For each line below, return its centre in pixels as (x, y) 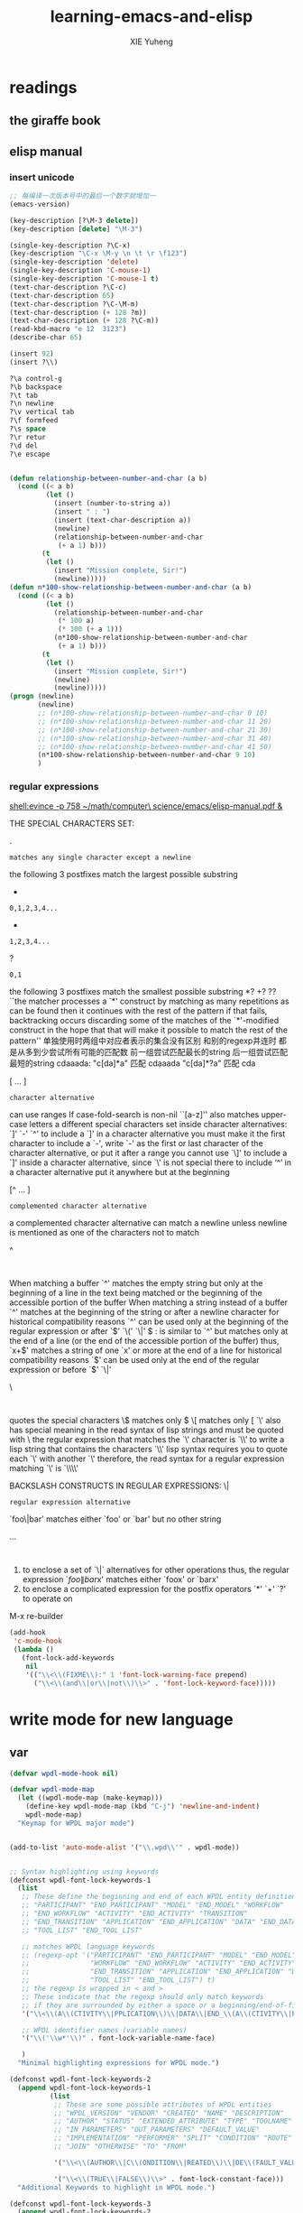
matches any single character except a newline (101, 858)
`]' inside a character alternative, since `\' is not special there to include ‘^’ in (150, 1162)
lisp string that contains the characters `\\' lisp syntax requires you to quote (149, 1449)
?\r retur (28, 437)
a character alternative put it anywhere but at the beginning (119, 1172)
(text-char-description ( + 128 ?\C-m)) (84, 321)
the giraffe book (55, 120)
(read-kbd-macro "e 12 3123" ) (68, 329)
